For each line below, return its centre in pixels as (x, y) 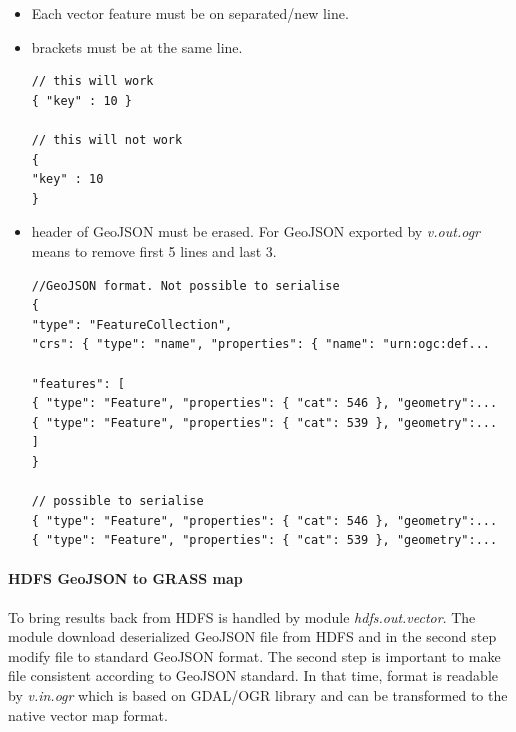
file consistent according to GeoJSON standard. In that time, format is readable (253, 675)
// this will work (92, 81)
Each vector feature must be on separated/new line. (190, 13)
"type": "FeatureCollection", (132, 324)
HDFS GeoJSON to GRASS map (125, 578)
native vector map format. (88, 714)
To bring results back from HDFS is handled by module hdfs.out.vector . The (242, 616)
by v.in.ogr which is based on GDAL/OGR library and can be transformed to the (258, 695)
